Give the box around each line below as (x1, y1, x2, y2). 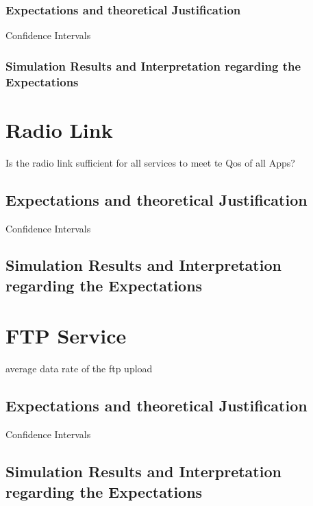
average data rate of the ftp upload (5, 361, 153, 376)
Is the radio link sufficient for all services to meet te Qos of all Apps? (5, 155, 295, 169)
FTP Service (5, 322, 127, 350)
